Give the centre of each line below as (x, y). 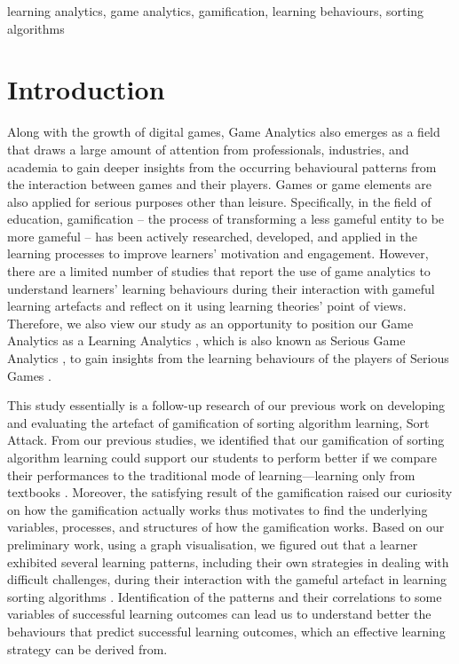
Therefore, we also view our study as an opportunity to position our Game (210, 323)
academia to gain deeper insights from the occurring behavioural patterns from (222, 166)
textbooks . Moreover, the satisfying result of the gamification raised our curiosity (230, 492)
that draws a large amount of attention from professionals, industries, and (208, 149)
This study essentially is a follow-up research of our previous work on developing (226, 405)
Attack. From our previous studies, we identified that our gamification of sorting (226, 440)
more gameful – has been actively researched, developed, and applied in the (212, 236)
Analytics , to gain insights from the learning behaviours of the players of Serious (228, 358)
